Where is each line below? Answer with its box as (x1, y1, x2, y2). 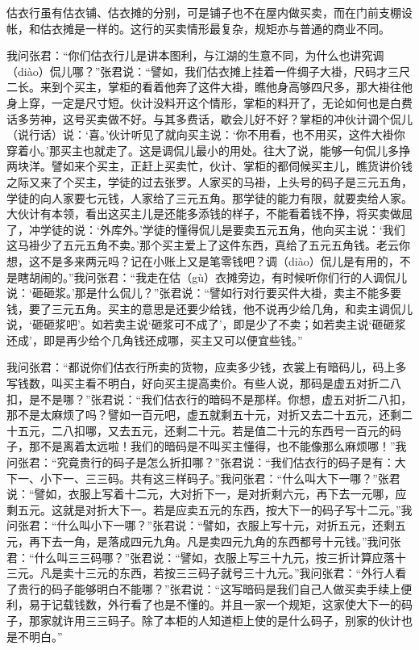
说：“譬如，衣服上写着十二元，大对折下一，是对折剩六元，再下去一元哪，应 (6, 485, 407, 502)
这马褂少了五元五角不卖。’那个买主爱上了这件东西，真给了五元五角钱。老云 (6, 237, 399, 254)
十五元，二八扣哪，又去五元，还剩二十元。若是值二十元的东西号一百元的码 (6, 421, 401, 438)
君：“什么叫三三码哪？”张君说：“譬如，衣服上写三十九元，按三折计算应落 (6, 548, 395, 565)
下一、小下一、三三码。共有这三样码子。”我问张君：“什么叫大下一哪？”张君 (6, 469, 400, 486)
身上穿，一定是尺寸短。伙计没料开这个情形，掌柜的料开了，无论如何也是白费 (6, 94, 413, 111)
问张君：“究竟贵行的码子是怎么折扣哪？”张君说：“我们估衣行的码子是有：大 (6, 454, 406, 471)
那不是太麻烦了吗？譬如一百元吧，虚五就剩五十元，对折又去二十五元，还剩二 (6, 406, 413, 423)
